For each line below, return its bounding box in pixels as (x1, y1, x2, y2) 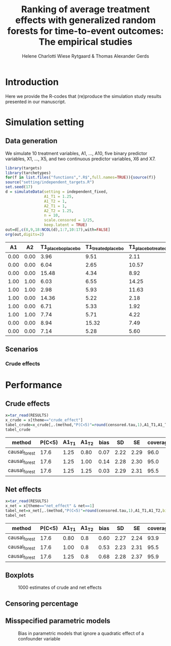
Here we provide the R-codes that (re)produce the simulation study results (5, 93, 162, 99)
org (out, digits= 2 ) (5, 232, 44, 237)
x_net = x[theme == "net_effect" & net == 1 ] (5, 504, 95, 509)
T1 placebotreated (129, 243, 167, 251)
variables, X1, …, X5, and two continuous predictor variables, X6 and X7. (5, 156, 156, 162)
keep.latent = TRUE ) (44, 222, 88, 228)
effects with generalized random (15, 14, 156, 26)
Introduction (5, 76, 59, 88)
